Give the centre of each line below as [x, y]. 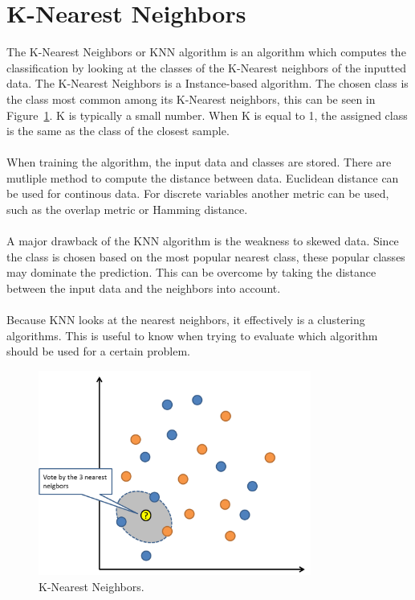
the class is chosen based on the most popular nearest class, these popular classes [206, 256]
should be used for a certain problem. [98, 351]
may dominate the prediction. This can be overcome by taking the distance [191, 272]
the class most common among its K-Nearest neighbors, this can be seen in [191, 99]
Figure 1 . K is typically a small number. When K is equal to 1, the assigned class [207, 115]
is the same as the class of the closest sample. [118, 131]
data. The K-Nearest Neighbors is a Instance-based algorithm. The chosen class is [207, 83]
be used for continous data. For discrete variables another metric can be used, [198, 193]
